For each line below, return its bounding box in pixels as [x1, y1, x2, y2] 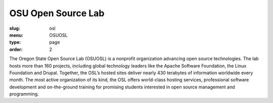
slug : [9, 25, 20, 31]
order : [9, 46, 23, 53]
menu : [9, 32, 24, 38]
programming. [9, 91, 39, 97]
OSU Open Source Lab [9, 8, 105, 19]
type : [9, 39, 21, 45]
